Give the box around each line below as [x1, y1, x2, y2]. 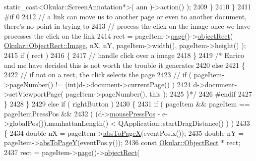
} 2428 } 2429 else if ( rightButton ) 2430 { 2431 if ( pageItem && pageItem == [4, 98, 250, 108]
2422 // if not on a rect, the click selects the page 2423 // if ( [4, 69, 192, 80]
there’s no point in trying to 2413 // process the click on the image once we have [4, 21, 251, 31]
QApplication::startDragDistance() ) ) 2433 [118, 118, 250, 128]
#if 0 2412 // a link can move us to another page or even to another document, [4, 11, 247, 21]
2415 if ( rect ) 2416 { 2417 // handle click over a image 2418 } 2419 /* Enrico [4, 50, 245, 60]
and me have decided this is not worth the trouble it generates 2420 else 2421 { [4, 59, 245, 70]
